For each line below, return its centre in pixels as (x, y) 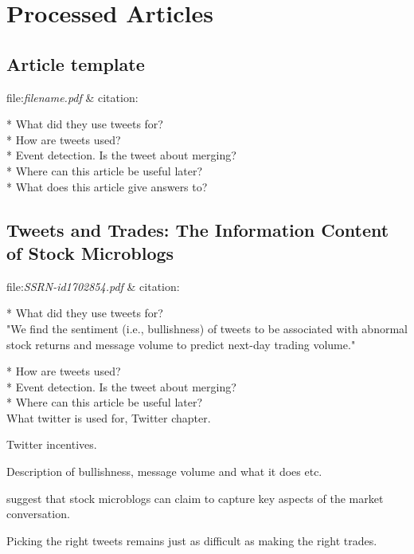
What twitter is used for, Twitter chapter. (109, 417)
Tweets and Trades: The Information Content (198, 229)
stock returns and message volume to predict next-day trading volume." (181, 344)
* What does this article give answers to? (107, 186)
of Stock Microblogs (90, 252)
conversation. (38, 514)
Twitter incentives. (52, 444)
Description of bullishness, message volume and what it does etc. (164, 471)
